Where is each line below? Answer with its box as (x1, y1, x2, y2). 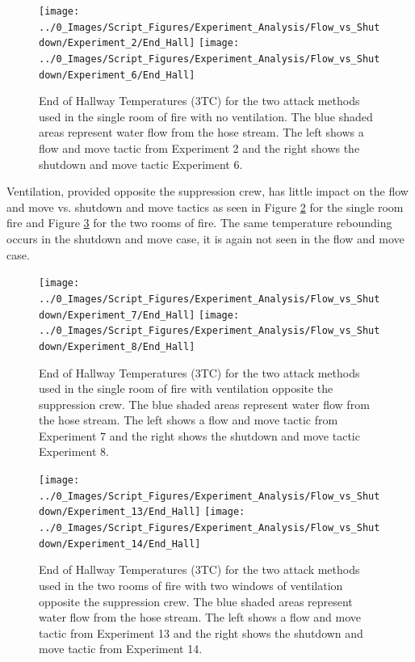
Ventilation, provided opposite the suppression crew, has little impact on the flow (6, 183, 409, 200)
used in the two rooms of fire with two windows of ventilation (39, 576, 343, 593)
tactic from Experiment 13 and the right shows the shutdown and (39, 624, 363, 641)
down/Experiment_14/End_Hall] (39, 538, 201, 550)
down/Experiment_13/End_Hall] (39, 506, 201, 518)
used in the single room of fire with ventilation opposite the (39, 380, 333, 397)
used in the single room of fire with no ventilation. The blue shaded (39, 108, 373, 124)
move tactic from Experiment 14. (39, 640, 203, 657)
